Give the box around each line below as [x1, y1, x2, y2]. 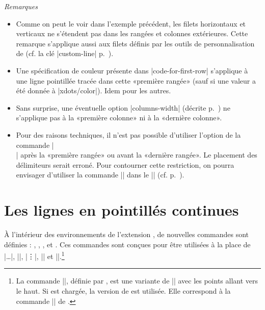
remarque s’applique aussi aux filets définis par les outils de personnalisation [16, 38, 255, 48]
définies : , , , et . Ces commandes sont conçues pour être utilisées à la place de [4, 239, 251, 249]
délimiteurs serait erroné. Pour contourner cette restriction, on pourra [16, 159, 234, 170]
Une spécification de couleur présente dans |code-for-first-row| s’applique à [16, 65, 248, 75]
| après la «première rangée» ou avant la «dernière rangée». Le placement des [16, 149, 257, 160]
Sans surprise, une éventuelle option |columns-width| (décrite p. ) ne [16, 102, 230, 113]
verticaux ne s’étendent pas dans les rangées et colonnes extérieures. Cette [16, 28, 248, 39]
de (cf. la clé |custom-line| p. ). [16, 48, 114, 59]
